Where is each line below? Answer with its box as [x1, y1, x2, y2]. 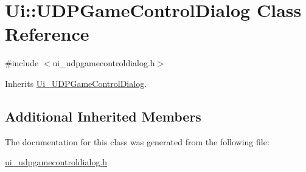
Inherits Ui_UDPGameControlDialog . [5, 77, 147, 89]
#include [5, 57, 39, 69]
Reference [5, 21, 89, 46]
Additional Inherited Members [5, 106, 201, 125]
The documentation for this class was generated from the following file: [5, 135, 269, 148]
